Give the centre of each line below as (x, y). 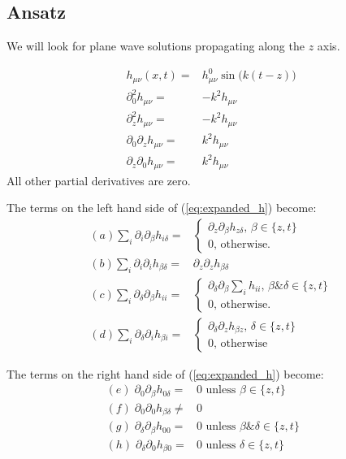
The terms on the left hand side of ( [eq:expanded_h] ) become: (162, 208)
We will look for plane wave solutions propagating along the (156, 46)
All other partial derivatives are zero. (99, 180)
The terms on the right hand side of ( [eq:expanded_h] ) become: (165, 373)
